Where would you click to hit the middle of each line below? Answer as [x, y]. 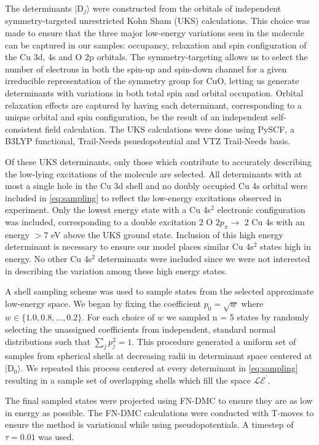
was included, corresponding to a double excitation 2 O [109, 221]
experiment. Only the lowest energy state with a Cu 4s [108, 210]
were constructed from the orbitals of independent [187, 8]
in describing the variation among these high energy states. [116, 270]
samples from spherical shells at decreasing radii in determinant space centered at [159, 356]
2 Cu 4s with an [274, 221]
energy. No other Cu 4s [49, 258]
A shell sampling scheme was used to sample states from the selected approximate [159, 291]
